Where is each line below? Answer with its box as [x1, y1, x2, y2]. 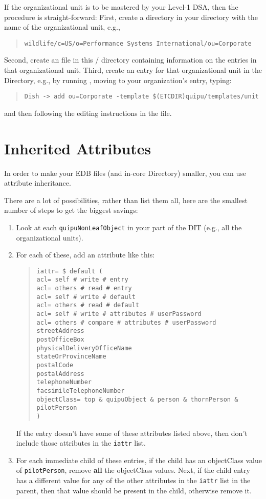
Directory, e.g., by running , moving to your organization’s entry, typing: [4, 74, 232, 85]
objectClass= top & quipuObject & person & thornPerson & [36, 395, 238, 403]
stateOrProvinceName [36, 353, 106, 361]
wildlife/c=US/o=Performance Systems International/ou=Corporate [24, 39, 252, 47]
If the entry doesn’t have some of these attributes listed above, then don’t [16, 427, 248, 438]
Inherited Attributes [4, 137, 151, 158]
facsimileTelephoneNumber [36, 387, 125, 394]
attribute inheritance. [4, 177, 71, 188]
